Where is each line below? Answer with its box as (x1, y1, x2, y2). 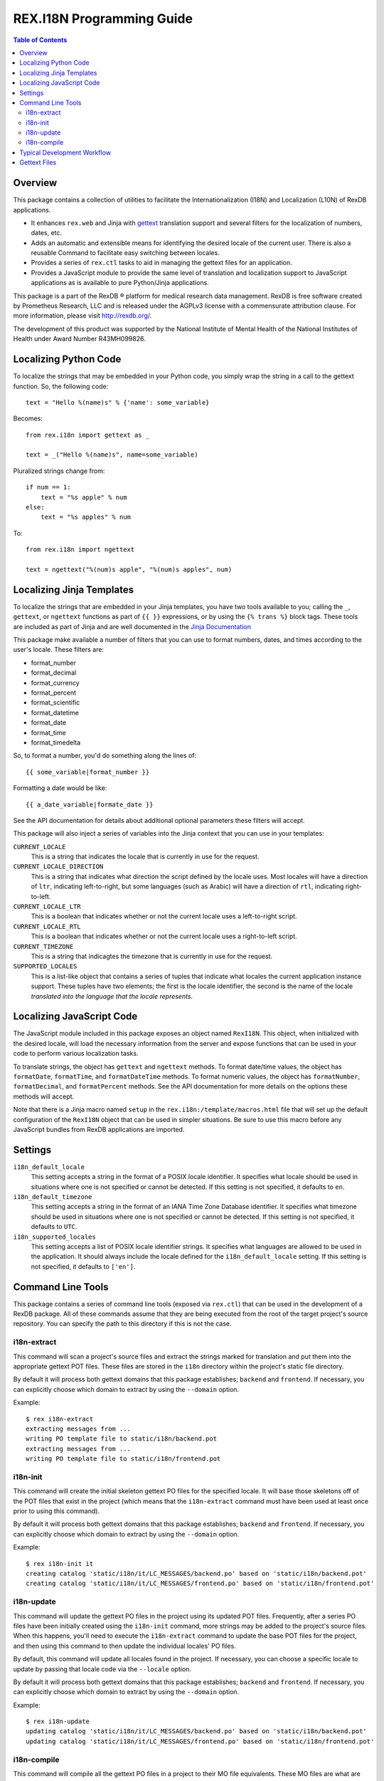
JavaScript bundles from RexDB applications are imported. (13, 1125, 185, 1133)
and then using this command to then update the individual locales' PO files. (13, 1641, 236, 1650)
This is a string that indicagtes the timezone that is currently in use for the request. (31, 952, 273, 960)
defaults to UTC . (31, 1222, 78, 1231)
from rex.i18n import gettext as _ (26, 431, 150, 439)
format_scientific (31, 698, 80, 707)
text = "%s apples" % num (40, 513, 132, 521)
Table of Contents (13, 36, 68, 44)
